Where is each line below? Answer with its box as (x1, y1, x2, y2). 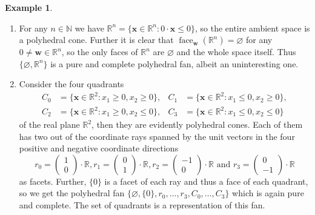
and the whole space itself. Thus (176, 45, 296, 58)
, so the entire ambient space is (194, 21, 310, 34)
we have (75, 21, 104, 34)
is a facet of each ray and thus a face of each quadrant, (104, 174, 308, 187)
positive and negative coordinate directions (19, 142, 179, 154)
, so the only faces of (61, 45, 138, 58)
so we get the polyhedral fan (19, 187, 125, 199)
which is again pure (232, 187, 304, 199)
